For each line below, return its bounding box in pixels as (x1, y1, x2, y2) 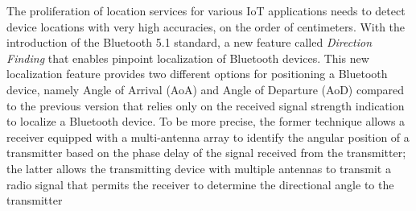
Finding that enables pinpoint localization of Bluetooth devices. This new (6, 49, 369, 66)
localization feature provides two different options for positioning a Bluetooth (6, 65, 388, 82)
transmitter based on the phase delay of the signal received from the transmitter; (6, 144, 406, 161)
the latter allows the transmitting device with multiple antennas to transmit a (6, 159, 391, 176)
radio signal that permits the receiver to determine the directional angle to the (6, 176, 394, 192)
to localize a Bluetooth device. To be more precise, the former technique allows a (6, 113, 406, 130)
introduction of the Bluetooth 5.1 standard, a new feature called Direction (6, 34, 373, 51)
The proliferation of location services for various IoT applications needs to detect (6, 2, 406, 19)
